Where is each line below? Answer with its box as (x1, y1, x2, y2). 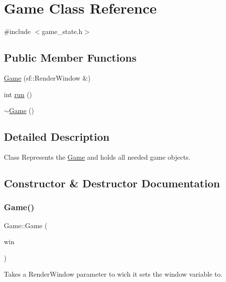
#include (4, 26, 31, 36)
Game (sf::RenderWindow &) (4, 72, 90, 83)
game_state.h (42, 26, 83, 36)
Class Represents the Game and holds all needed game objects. (4, 151, 191, 162)
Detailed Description (4, 129, 110, 144)
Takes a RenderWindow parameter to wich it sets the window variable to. (4, 269, 223, 279)
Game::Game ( (4, 220, 47, 230)
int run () (4, 89, 32, 99)
